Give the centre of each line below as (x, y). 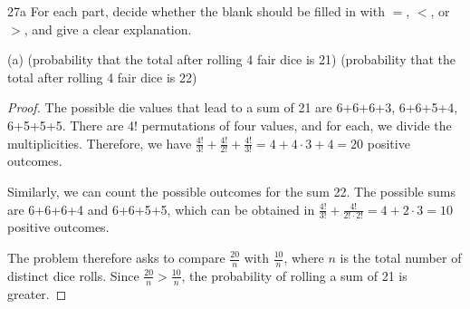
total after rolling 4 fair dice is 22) (102, 77)
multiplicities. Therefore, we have (100, 143)
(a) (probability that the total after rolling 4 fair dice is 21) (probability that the (232, 59)
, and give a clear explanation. (108, 29)
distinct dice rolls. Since (73, 275)
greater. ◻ (37, 293)
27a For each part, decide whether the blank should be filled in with (196, 11)
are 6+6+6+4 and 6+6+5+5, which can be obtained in (161, 209)
